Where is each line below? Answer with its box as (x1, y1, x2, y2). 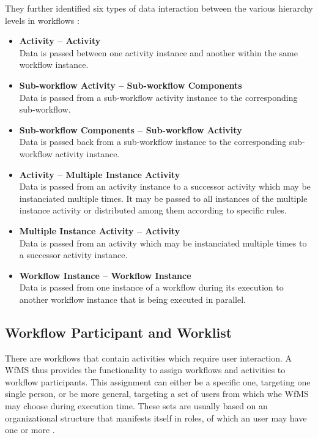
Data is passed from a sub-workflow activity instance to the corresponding (19, 91, 298, 103)
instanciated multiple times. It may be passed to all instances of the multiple (19, 191, 308, 204)
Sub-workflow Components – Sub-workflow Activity (19, 123, 242, 136)
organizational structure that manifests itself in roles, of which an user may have (5, 411, 307, 424)
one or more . (5, 423, 55, 436)
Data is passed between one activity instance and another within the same (19, 46, 298, 59)
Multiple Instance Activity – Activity (19, 224, 180, 237)
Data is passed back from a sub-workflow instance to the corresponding (19, 135, 287, 148)
